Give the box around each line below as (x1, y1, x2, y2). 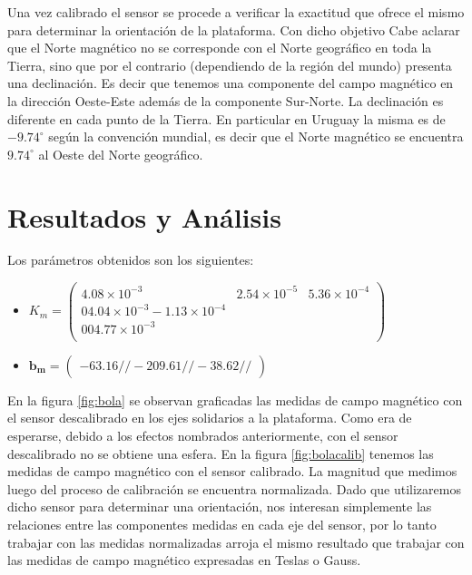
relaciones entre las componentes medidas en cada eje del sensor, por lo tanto (7, 514, 437, 533)
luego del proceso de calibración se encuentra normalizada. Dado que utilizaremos (7, 479, 461, 498)
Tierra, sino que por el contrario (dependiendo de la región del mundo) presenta (7, 55, 452, 74)
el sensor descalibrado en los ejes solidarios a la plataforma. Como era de (7, 408, 412, 427)
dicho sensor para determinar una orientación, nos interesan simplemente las (7, 497, 432, 516)
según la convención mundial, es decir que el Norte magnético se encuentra (48, 127, 464, 146)
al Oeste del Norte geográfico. (38, 144, 203, 163)
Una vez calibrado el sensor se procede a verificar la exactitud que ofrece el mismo (7, 3, 465, 21)
